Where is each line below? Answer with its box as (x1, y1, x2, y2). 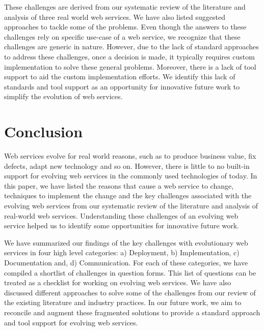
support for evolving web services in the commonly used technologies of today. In (4, 170, 257, 181)
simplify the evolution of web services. (4, 91, 123, 102)
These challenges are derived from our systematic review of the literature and (4, 2, 246, 12)
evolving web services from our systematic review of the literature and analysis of (4, 200, 258, 211)
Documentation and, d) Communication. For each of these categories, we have (4, 257, 248, 267)
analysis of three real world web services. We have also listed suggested (4, 11, 225, 22)
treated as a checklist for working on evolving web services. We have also (4, 277, 231, 288)
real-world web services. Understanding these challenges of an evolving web (4, 210, 239, 221)
